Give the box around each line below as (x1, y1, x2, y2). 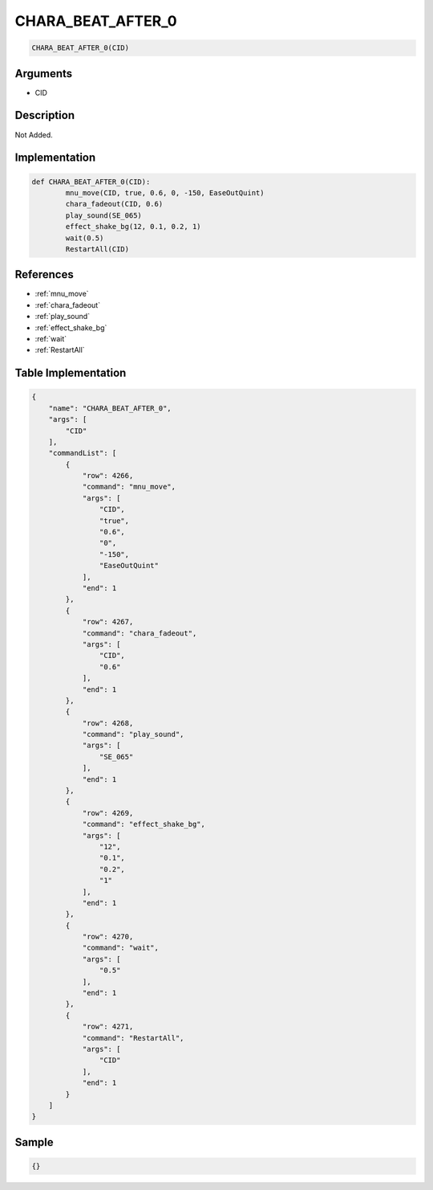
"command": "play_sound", (82, 730, 184, 739)
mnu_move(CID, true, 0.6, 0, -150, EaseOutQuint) (65, 188, 265, 197)
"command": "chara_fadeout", (82, 628, 197, 638)
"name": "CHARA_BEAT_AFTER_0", (48, 403, 172, 413)
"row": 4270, (82, 932, 134, 942)
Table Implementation (14, 366, 127, 380)
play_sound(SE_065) (65, 211, 142, 220)
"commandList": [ (48, 448, 117, 458)
